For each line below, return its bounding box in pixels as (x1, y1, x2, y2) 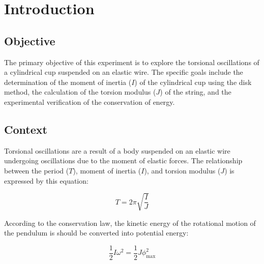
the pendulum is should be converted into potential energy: (4, 227, 189, 238)
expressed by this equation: (4, 175, 89, 186)
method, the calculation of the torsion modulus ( (4, 86, 156, 97)
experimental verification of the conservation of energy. (4, 96, 175, 107)
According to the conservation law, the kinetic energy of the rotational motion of (4, 217, 256, 228)
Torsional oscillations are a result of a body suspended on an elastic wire (4, 145, 230, 156)
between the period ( (4, 165, 69, 175)
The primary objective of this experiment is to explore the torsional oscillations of (4, 56, 259, 67)
